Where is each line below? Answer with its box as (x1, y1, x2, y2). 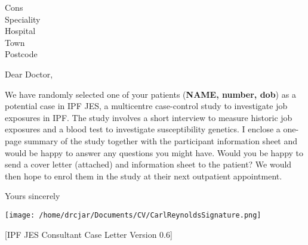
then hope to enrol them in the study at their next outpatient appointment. (5, 169, 282, 182)
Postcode (5, 48, 38, 60)
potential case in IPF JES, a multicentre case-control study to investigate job (5, 100, 288, 112)
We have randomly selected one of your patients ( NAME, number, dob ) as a (5, 88, 296, 100)
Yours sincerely (5, 190, 60, 202)
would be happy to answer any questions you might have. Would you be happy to (5, 146, 304, 159)
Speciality (5, 13, 41, 25)
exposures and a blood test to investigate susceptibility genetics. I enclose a (5, 123, 281, 135)
